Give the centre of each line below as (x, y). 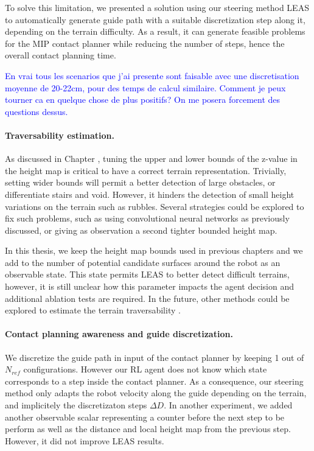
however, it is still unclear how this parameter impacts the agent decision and (149, 286)
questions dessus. (37, 111)
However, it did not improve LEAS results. (85, 440)
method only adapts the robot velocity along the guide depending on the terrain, (156, 393)
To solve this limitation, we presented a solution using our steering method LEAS (157, 7)
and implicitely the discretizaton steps (76, 405)
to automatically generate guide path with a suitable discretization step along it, (155, 19)
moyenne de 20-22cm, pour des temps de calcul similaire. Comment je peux (145, 87)
